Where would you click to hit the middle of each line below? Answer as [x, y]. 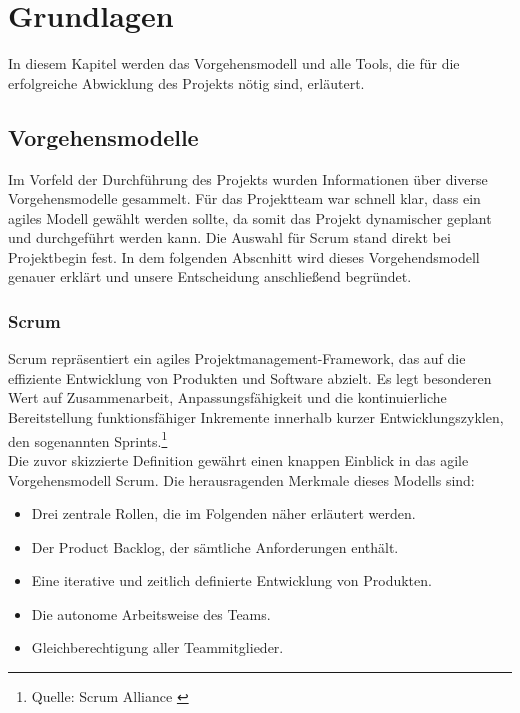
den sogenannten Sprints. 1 [88, 439]
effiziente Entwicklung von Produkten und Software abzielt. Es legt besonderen [250, 377]
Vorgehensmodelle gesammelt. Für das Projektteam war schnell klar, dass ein [244, 198]
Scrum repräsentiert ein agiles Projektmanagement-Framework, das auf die [237, 358]
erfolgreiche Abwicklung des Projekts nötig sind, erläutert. [186, 82]
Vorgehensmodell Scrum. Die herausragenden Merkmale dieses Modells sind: [241, 479]
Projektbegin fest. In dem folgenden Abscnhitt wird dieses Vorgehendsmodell [244, 256]
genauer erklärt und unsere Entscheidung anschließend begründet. [210, 276]
